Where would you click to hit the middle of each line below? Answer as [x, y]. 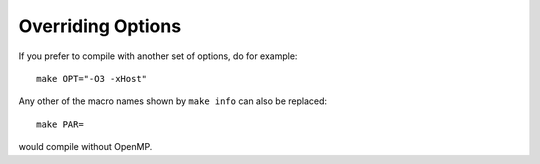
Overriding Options [100, 26]
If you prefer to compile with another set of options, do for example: [158, 56]
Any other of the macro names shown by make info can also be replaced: [173, 101]
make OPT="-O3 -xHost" [92, 78]
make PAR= [60, 124]
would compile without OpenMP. [85, 147]
